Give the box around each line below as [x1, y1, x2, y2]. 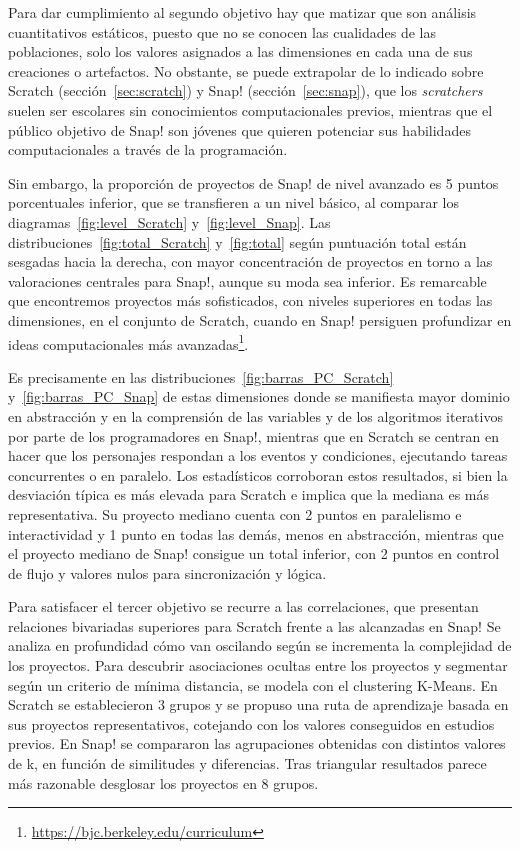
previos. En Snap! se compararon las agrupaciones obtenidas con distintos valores [8, 733, 506, 754]
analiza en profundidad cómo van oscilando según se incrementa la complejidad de [8, 635, 512, 656]
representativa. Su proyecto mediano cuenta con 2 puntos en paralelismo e [8, 503, 462, 524]
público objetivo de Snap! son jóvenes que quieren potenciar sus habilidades [8, 119, 471, 140]
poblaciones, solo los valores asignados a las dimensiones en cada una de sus [8, 41, 473, 62]
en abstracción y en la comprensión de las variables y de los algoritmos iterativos [8, 405, 503, 426]
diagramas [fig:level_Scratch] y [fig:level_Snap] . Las [8, 211, 331, 232]
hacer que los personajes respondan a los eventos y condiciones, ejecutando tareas [8, 445, 508, 466]
